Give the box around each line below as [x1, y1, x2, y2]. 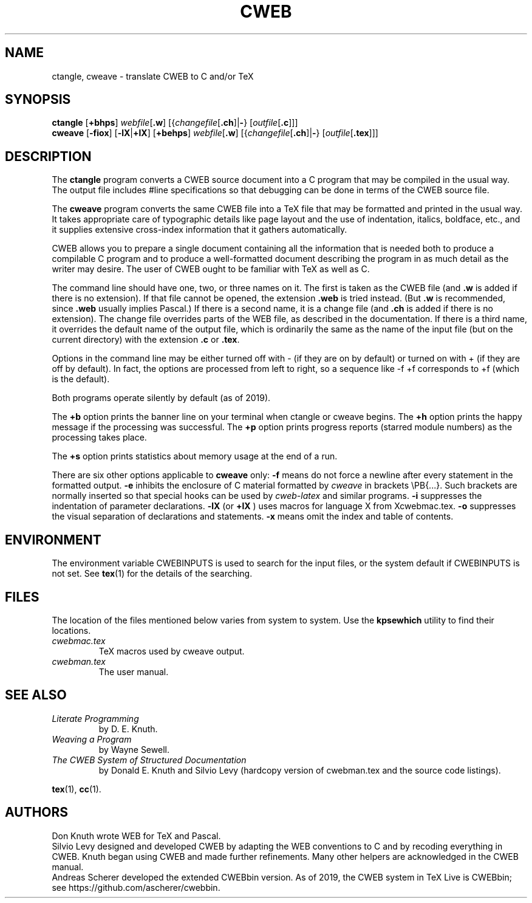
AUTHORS [5, 805, 69, 820]
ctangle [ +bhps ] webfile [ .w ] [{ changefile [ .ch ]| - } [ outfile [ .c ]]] [52, 117, 298, 128]
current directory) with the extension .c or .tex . [52, 334, 240, 345]
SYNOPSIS [5, 92, 71, 108]
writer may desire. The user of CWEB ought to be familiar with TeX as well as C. [52, 264, 370, 275]
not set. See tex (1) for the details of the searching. [52, 568, 253, 579]
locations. [52, 625, 91, 636]
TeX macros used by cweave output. [98, 645, 245, 656]
